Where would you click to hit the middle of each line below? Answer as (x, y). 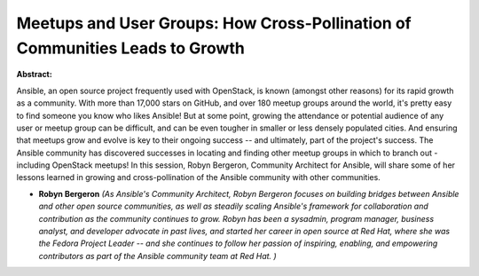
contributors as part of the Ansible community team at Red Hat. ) (157, 256)
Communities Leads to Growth (131, 48)
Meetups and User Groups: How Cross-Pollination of (214, 23)
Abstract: (34, 75)
